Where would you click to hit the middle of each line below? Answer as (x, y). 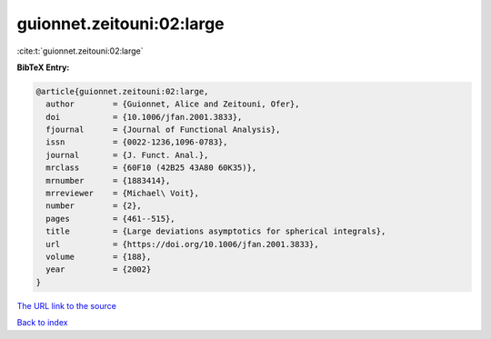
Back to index (42, 323)
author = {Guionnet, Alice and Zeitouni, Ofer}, (173, 104)
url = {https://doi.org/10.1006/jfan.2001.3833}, (182, 244)
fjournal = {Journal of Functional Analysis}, (163, 130)
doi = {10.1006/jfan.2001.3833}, (144, 117)
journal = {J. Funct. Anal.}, (127, 155)
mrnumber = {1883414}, (108, 180)
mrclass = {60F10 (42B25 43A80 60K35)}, (151, 168)
